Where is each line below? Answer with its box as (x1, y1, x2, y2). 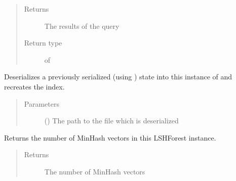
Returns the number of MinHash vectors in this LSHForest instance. (4, 132, 216, 143)
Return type (24, 37, 62, 48)
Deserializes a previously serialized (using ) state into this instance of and (4, 71, 232, 82)
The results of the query (44, 20, 120, 31)
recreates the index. (4, 81, 65, 92)
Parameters (24, 98, 59, 109)
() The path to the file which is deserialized (44, 115, 179, 126)
